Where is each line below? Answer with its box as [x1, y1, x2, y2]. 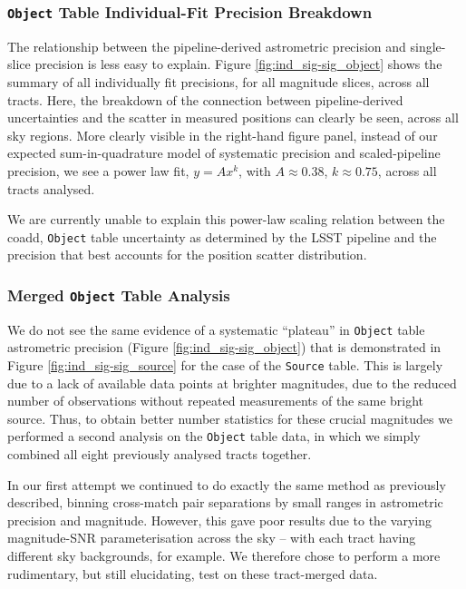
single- [410, 36, 446, 55]
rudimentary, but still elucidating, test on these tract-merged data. [7, 564, 378, 583]
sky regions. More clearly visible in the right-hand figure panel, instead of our [7, 125, 438, 144]
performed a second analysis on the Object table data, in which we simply [7, 427, 421, 446]
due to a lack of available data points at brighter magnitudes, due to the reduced [7, 373, 457, 392]
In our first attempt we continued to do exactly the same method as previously [7, 475, 446, 494]
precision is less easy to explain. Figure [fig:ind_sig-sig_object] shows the [34, 54, 442, 74]
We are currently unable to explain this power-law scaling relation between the [7, 210, 445, 229]
